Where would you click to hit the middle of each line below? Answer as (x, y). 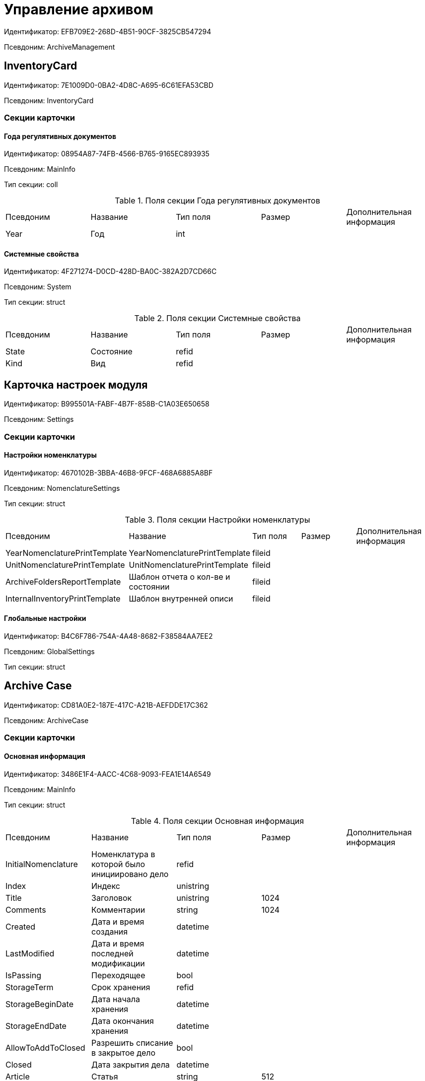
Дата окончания (123, 1021)
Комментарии (118, 910)
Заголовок (112, 898)
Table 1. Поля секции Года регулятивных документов (217, 201)
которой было (118, 864)
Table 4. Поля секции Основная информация (217, 821)
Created (21, 926)
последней (112, 953)
